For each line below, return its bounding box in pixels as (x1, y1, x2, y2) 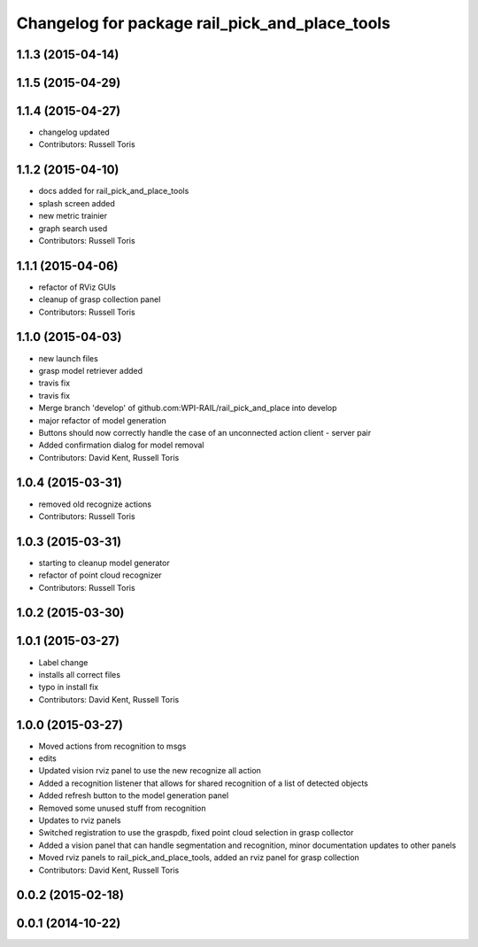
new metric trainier (38, 211, 108, 221)
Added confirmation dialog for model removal (38, 439, 204, 451)
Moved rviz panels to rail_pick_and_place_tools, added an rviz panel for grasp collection (38, 852, 360, 863)
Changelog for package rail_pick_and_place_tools (16, 13, 391, 33)
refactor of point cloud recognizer (38, 570, 163, 580)
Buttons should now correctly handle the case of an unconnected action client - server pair (38, 427, 372, 438)
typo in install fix (38, 682, 99, 693)
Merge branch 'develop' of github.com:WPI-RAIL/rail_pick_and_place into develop (38, 403, 337, 414)
